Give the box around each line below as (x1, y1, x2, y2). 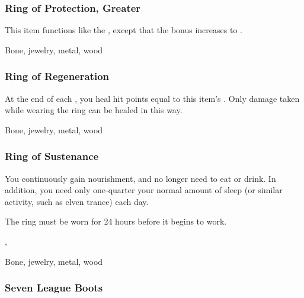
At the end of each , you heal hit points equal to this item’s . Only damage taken (5, 92, 300, 104)
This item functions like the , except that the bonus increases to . (5, 24, 242, 36)
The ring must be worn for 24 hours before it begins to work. (5, 215, 227, 227)
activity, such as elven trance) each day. (5, 195, 149, 207)
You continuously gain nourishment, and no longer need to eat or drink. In (5, 172, 276, 184)
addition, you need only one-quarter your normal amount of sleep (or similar (5, 184, 283, 196)
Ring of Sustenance (5, 149, 99, 164)
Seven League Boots (5, 280, 103, 295)
